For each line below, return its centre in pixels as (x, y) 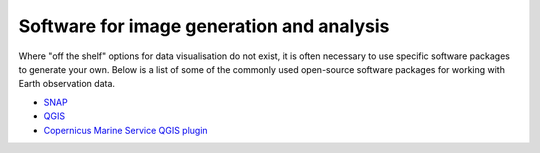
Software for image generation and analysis (204, 26)
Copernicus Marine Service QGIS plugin (126, 130)
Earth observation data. (66, 84)
